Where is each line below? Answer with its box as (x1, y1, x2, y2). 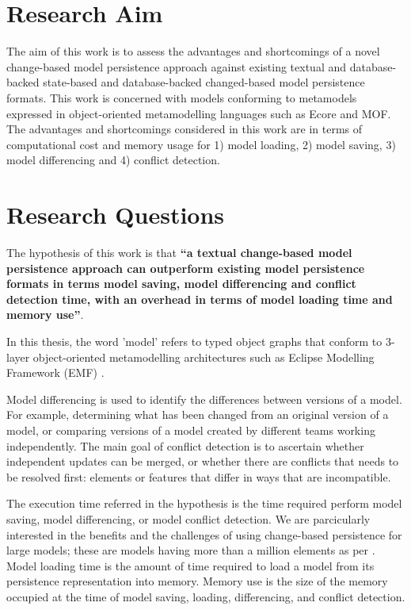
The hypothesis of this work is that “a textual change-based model (6, 244, 352, 260)
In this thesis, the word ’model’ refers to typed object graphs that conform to (6, 332, 382, 349)
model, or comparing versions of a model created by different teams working (6, 421, 375, 438)
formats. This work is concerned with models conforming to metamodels (6, 89, 357, 106)
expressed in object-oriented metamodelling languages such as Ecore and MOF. (6, 105, 391, 121)
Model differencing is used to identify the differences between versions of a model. (6, 390, 402, 407)
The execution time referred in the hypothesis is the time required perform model (6, 495, 402, 512)
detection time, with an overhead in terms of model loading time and (6, 290, 393, 307)
